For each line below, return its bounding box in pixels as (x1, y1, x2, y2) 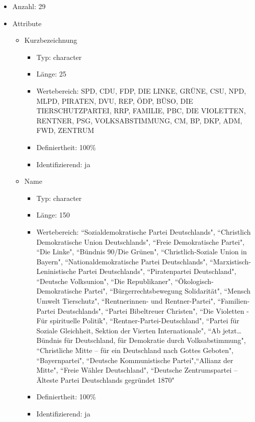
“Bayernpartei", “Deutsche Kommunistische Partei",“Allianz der (36, 355, 233, 365)
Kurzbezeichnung (24, 35, 77, 45)
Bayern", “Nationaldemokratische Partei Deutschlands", (36, 256, 208, 266)
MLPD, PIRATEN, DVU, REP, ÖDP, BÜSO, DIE (36, 95, 193, 106)
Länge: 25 (36, 68, 66, 79)
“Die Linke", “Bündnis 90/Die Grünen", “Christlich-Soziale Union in (36, 246, 247, 257)
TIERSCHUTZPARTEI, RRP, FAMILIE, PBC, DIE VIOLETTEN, (36, 105, 246, 116)
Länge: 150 (36, 209, 70, 220)
